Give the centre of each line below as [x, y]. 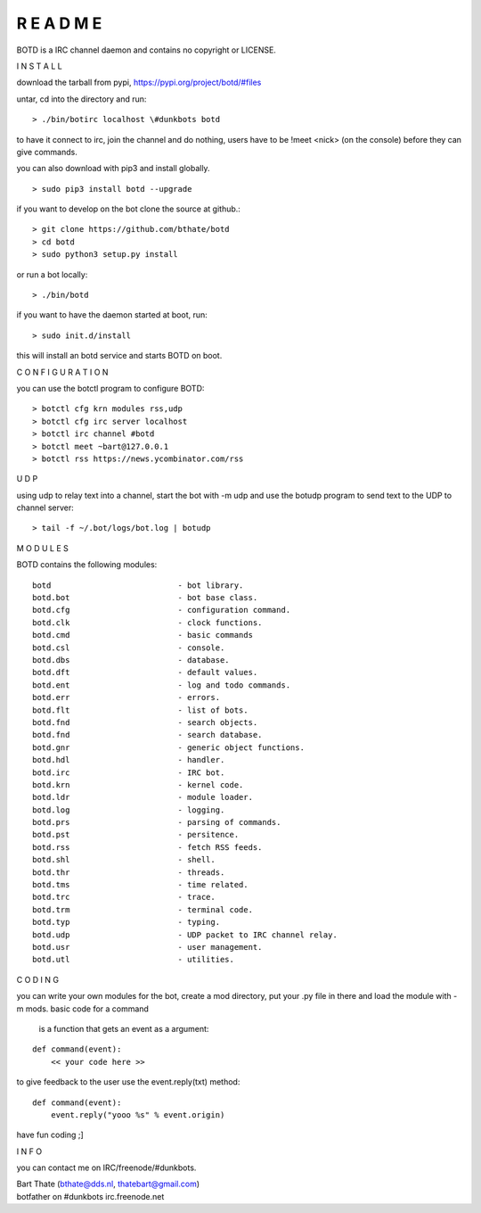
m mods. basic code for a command [82, 1009]
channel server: [45, 507]
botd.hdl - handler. [129, 760]
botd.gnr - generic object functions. [168, 747]
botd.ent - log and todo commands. [162, 685]
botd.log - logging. [129, 810]
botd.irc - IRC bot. [129, 772]
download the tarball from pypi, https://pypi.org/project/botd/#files [139, 83]
